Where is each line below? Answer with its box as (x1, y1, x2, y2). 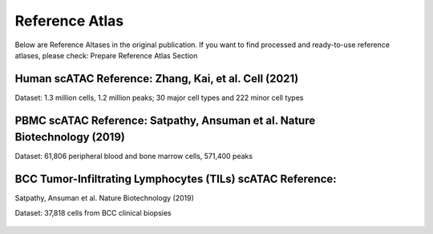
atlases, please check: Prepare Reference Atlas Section (14, 50, 198, 60)
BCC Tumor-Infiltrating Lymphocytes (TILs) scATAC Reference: (14, 173, 337, 186)
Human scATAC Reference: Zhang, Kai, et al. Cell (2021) (14, 72, 299, 85)
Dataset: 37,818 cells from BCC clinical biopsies (14, 208, 172, 217)
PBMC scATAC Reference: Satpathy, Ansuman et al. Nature (14, 113, 316, 127)
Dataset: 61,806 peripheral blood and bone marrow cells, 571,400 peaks (14, 152, 253, 161)
